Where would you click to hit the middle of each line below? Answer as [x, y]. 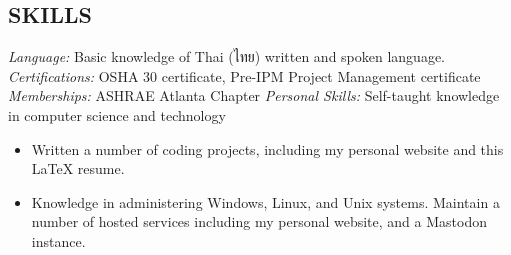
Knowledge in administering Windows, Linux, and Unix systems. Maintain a [265, 201]
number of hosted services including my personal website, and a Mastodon [259, 221]
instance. [58, 240]
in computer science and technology [117, 114]
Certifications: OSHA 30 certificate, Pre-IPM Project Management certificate [244, 75]
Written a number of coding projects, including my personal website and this [267, 148]
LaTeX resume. [78, 168]
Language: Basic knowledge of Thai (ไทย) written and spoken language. [227, 56]
